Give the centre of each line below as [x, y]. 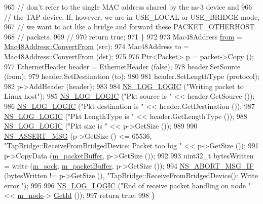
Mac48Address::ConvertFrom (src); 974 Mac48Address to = [97, 46]
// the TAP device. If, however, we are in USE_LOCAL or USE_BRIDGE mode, [132, 16]
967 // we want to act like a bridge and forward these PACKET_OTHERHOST [129, 27]
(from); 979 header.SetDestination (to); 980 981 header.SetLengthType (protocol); [132, 76]
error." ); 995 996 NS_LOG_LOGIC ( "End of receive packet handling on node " [127, 185]
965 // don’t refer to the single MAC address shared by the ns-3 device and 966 [128, 7]
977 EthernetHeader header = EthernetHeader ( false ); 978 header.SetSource [122, 66]
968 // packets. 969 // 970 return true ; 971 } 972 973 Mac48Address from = [123, 36]
